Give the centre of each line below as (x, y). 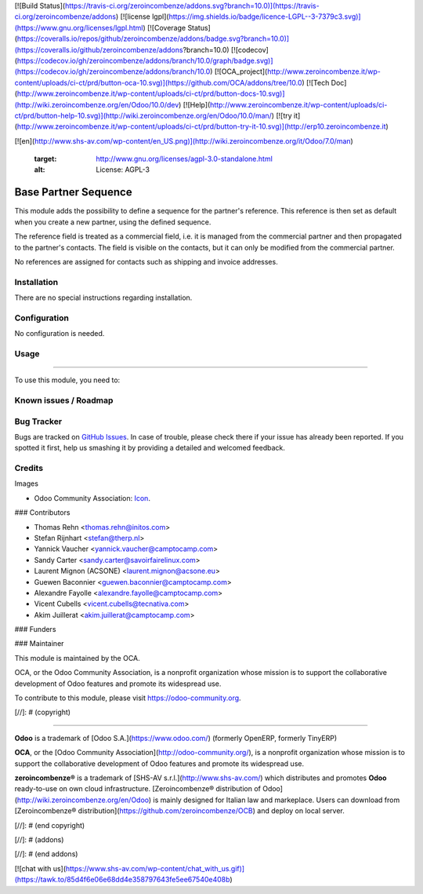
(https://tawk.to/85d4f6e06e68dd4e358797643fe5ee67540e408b (122, 880)
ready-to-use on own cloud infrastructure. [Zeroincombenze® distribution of (138, 789)
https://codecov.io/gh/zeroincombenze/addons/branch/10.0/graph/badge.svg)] (145, 60)
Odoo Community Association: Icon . (92, 498)
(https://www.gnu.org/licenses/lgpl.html (79, 27)
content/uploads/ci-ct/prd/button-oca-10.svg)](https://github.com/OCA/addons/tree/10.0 (158, 82)
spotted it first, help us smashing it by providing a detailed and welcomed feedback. (150, 448)
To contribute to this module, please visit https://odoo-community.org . (128, 698)
